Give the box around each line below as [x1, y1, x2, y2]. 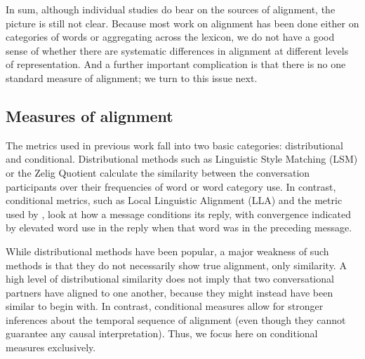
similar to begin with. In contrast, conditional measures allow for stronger [6, 299, 324, 313]
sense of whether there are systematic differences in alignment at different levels [6, 43, 349, 57]
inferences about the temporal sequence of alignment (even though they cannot [6, 312, 346, 327]
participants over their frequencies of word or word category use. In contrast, [6, 179, 336, 194]
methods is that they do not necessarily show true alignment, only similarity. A [6, 257, 347, 272]
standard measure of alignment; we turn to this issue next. [6, 70, 258, 85]
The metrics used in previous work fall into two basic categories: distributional [6, 137, 343, 152]
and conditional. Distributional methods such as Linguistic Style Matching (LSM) [6, 151, 358, 166]
